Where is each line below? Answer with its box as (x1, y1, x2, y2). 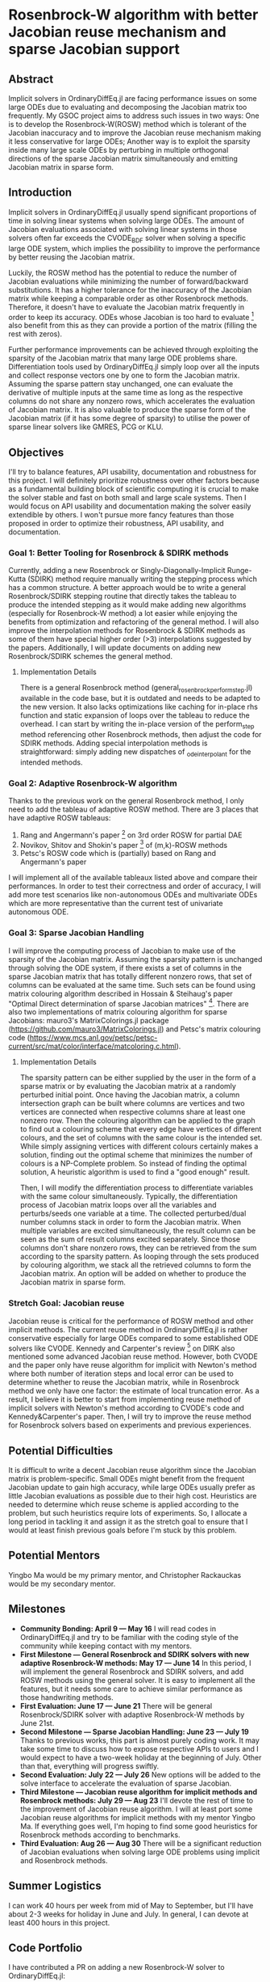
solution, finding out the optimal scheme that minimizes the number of (19, 1150, 253, 1160)
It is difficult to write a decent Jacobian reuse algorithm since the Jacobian (8, 1465, 256, 1475)
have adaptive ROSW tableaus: (8, 813, 111, 823)
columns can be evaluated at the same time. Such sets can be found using (8, 980, 256, 989)
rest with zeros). (8, 329, 63, 339)
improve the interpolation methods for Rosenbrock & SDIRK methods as (8, 626, 246, 635)
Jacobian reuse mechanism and (8, 23, 227, 41)
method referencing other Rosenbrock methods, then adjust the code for (19, 729, 262, 739)
